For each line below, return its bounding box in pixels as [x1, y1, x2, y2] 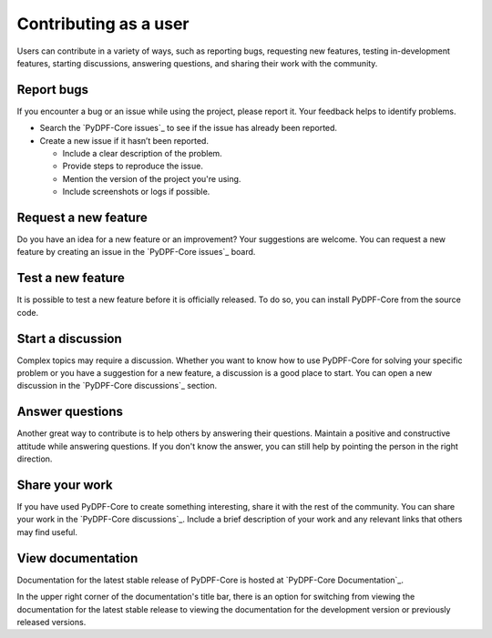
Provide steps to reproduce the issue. [62, 160, 204, 172]
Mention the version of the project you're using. [62, 173, 241, 184]
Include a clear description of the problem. [62, 148, 222, 159]
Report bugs [16, 82, 89, 97]
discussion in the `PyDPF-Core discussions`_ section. [16, 380, 218, 391]
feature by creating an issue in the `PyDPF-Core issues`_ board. [16, 247, 256, 258]
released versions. [16, 616, 87, 627]
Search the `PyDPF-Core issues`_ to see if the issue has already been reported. [39, 123, 337, 134]
